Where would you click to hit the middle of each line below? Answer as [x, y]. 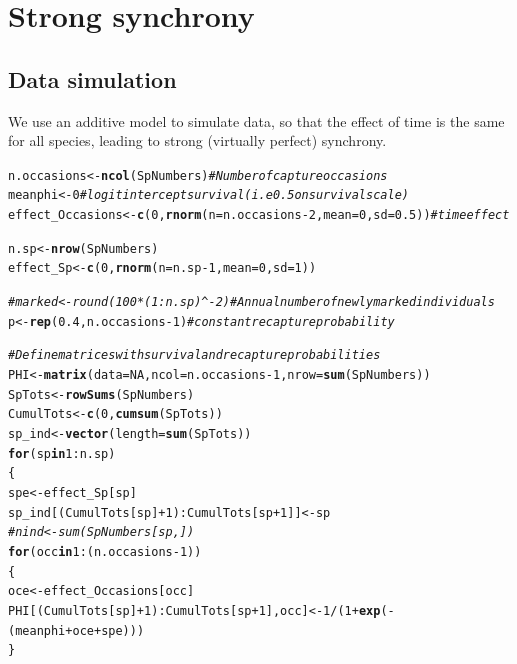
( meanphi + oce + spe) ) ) [76, 630]
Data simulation [92, 78]
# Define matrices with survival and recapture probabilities [194, 355]
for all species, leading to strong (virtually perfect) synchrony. [197, 140]
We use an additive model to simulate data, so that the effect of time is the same [256, 120]
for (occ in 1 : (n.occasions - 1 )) [105, 551]
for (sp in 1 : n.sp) [62, 453]
